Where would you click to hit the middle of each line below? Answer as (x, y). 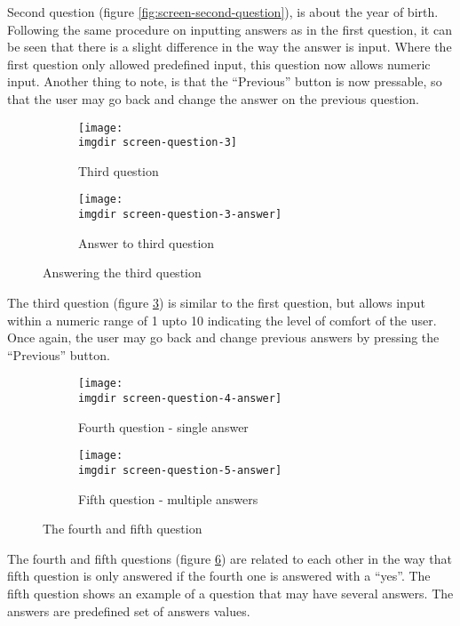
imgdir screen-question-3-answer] (180, 215)
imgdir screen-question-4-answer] (180, 398)
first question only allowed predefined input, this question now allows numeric (219, 64)
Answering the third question (122, 273)
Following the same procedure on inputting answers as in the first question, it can (230, 29)
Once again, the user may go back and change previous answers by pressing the (223, 337)
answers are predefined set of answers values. (129, 610)
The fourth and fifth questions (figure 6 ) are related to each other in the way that (230, 558)
